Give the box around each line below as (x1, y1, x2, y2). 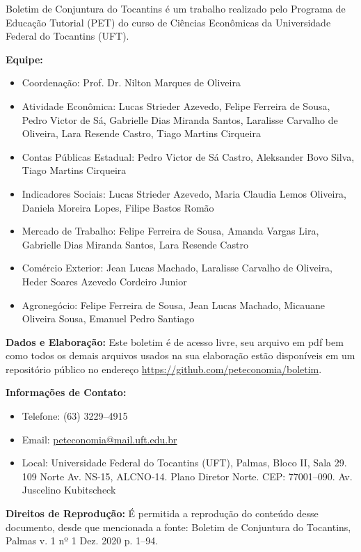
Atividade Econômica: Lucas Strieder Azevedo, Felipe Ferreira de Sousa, (22, 98, 330, 113)
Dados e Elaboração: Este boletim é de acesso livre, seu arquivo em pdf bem (6, 334, 344, 349)
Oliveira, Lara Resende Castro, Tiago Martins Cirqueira (22, 126, 261, 141)
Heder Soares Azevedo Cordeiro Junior (22, 274, 187, 288)
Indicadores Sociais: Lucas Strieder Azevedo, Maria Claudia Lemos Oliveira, (22, 186, 346, 200)
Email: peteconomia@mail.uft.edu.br (22, 432, 177, 446)
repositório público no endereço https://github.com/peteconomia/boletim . (6, 361, 322, 376)
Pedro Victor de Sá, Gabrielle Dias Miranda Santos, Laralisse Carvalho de (22, 112, 338, 127)
